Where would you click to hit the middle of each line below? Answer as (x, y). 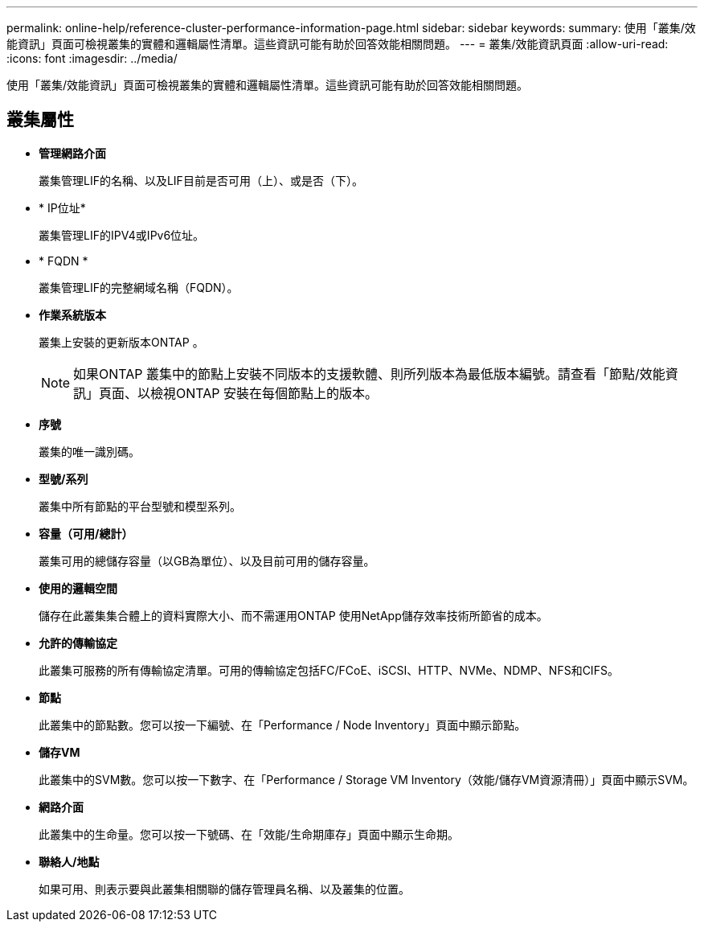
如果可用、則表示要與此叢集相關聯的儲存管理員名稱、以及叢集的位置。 (224, 889)
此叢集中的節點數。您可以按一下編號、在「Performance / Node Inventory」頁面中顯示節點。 (282, 725)
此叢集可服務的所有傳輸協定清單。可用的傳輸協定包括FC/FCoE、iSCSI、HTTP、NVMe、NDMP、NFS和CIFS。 (329, 670)
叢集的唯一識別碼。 (89, 451)
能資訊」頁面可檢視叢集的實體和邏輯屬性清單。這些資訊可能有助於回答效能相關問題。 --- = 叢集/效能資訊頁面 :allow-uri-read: (338, 44)
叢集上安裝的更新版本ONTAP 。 (121, 342)
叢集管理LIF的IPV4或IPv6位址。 (122, 235)
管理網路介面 (72, 153)
